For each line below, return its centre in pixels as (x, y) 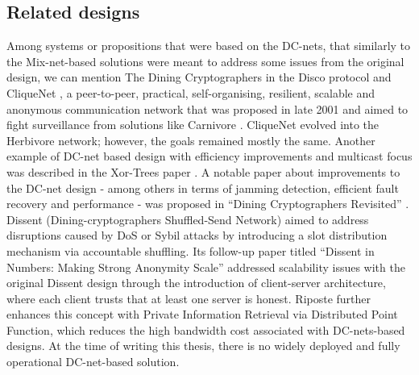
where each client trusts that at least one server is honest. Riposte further (189, 298)
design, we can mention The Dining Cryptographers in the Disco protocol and (199, 77)
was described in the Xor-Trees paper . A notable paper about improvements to (203, 171)
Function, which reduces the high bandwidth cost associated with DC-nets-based (206, 329)
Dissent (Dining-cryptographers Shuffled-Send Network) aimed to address (188, 219)
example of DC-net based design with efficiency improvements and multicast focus (209, 156)
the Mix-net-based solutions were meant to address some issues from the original (205, 61)
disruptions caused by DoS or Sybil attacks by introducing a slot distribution (197, 235)
